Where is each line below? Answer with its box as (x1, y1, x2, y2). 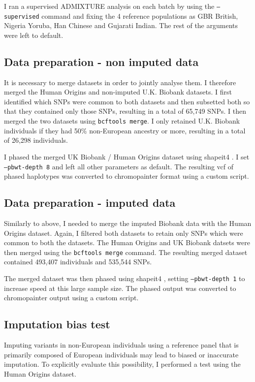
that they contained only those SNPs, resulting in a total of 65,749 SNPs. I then (4, 106, 246, 116)
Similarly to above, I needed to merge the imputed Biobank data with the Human (4, 218, 252, 228)
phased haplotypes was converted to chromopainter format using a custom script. (4, 171, 249, 181)
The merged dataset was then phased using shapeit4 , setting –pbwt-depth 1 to (4, 273, 245, 283)
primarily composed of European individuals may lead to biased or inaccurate (4, 349, 239, 359)
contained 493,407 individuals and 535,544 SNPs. (4, 256, 152, 267)
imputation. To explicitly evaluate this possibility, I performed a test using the (4, 359, 241, 369)
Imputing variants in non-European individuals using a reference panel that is (4, 340, 239, 350)
